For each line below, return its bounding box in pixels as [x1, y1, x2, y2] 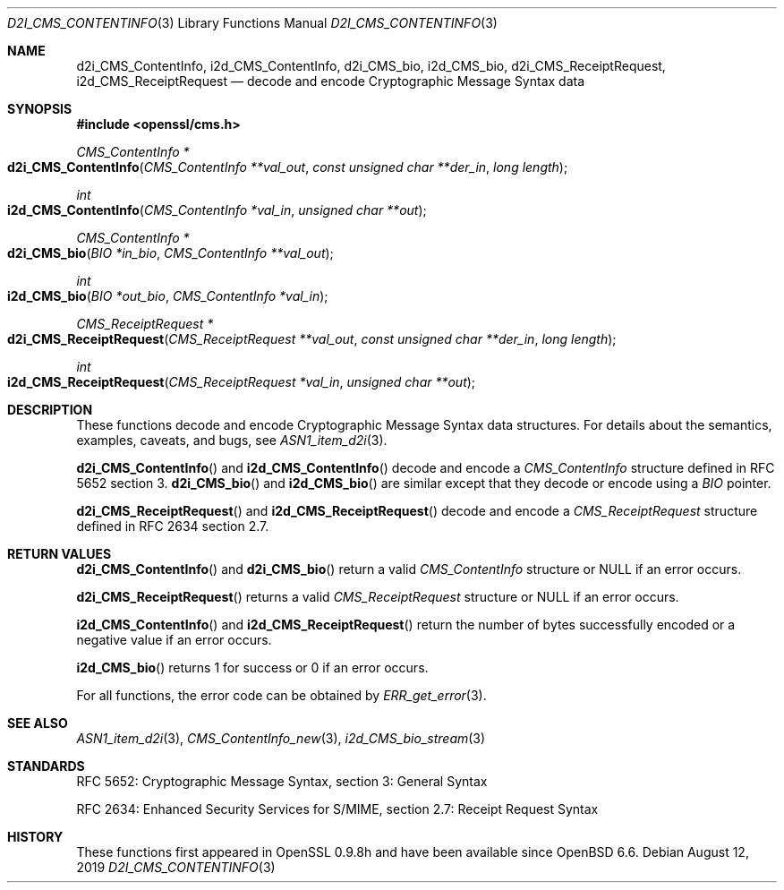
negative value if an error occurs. [76, 632, 272, 647]
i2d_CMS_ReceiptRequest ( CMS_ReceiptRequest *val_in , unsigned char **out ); [7, 374, 476, 389]
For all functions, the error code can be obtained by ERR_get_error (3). [76, 688, 487, 703]
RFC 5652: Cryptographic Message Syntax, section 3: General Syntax [76, 774, 488, 789]
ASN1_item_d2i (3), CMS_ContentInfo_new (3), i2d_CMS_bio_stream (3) [76, 731, 486, 746]
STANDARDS [7, 758, 85, 774]
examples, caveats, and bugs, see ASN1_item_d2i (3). [76, 432, 388, 448]
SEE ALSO [7, 715, 68, 731]
